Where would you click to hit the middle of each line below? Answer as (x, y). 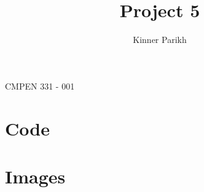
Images (35, 176)
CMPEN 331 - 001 (40, 86)
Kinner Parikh (160, 40)
